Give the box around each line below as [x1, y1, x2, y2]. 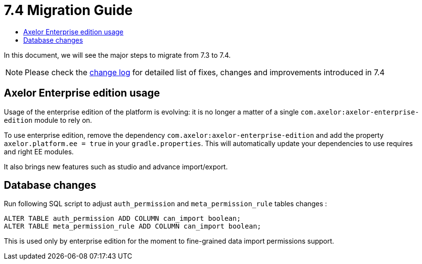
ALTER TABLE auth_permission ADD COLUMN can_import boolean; [4, 214, 241, 223]
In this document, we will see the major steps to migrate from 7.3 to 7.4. [4, 50, 231, 59]
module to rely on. [34, 115, 92, 124]
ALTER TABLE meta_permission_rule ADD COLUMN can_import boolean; [4, 222, 262, 231]
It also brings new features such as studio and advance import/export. [4, 162, 228, 171]
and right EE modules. [4, 147, 74, 156]
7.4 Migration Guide [4, 2, 133, 18]
